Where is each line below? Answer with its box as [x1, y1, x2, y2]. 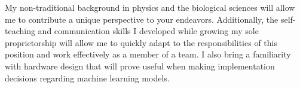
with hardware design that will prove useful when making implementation [5, 59, 275, 72]
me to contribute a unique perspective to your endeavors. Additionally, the [5, 13, 278, 25]
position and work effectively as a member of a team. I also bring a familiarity [5, 48, 291, 60]
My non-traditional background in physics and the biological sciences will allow [5, 1, 295, 13]
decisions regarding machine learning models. [5, 71, 170, 84]
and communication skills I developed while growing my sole [38, 25, 259, 37]
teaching [5, 25, 35, 37]
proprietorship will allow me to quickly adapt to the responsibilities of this [5, 36, 277, 48]
